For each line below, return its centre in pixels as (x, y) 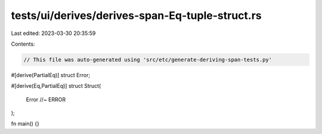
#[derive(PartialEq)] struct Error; (51, 75)
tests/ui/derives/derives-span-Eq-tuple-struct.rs (136, 15)
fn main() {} (25, 124)
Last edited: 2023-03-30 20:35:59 (53, 33)
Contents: (23, 44)
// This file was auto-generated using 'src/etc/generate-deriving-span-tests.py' (148, 60)
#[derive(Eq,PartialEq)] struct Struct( (56, 86)
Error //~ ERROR (46, 99)
